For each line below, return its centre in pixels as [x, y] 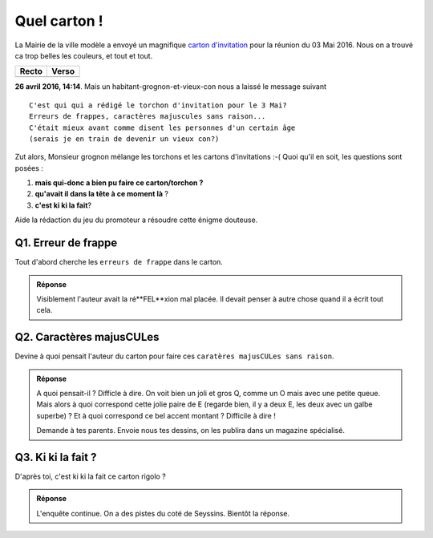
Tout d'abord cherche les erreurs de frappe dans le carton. [119, 262]
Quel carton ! [59, 21]
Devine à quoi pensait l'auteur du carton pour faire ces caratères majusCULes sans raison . [174, 356]
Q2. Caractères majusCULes [87, 337]
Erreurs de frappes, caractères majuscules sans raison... [148, 117]
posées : [29, 168]
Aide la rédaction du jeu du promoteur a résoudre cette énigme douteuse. [136, 220]
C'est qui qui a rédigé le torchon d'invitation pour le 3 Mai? [158, 105]
